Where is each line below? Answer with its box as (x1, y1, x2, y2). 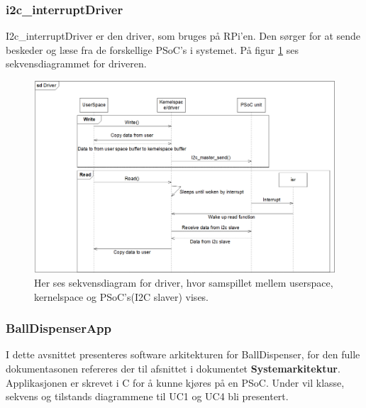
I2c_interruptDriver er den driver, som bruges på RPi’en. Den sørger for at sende (6, 28, 361, 43)
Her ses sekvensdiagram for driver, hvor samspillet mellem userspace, (34, 275, 333, 290)
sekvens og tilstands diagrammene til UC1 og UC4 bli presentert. (6, 389, 289, 404)
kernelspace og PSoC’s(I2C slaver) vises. (34, 289, 209, 304)
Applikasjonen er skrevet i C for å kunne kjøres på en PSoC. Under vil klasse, (6, 375, 345, 390)
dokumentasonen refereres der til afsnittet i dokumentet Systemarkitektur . (6, 360, 340, 375)
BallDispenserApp (6, 319, 112, 337)
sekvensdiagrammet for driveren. (6, 56, 147, 71)
